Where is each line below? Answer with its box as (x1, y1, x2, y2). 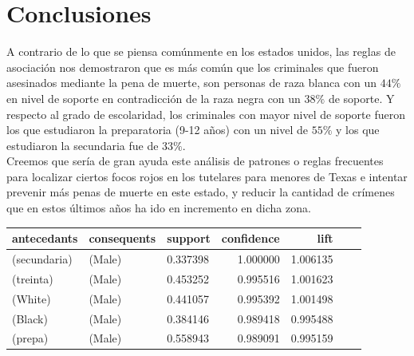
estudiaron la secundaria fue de (6, 136, 159, 153)
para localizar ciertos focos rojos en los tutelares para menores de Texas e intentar (6, 168, 408, 184)
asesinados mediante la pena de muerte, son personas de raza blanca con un (6, 74, 377, 91)
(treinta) (12, 270, 53, 287)
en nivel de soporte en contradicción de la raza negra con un (6, 89, 301, 106)
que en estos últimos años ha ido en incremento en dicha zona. (6, 200, 311, 216)
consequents (89, 230, 156, 247)
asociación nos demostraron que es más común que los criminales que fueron (6, 58, 379, 75)
